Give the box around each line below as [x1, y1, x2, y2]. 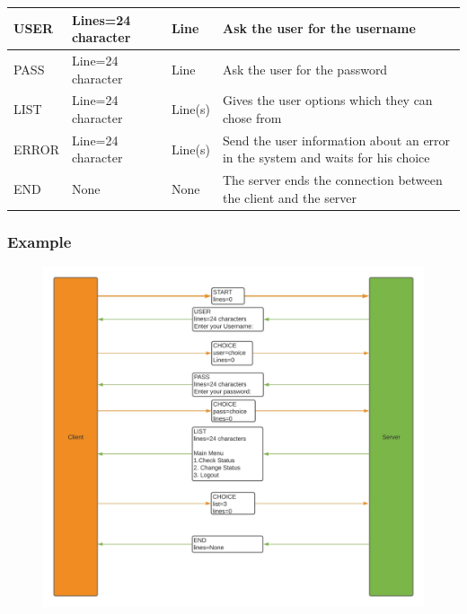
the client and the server [222, 188, 357, 206]
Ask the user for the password [222, 59, 388, 78]
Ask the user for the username [222, 19, 416, 38]
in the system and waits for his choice [222, 148, 430, 167]
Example [7, 230, 72, 252]
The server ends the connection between [222, 171, 443, 189]
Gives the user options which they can [222, 91, 433, 110]
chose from [222, 108, 282, 127]
